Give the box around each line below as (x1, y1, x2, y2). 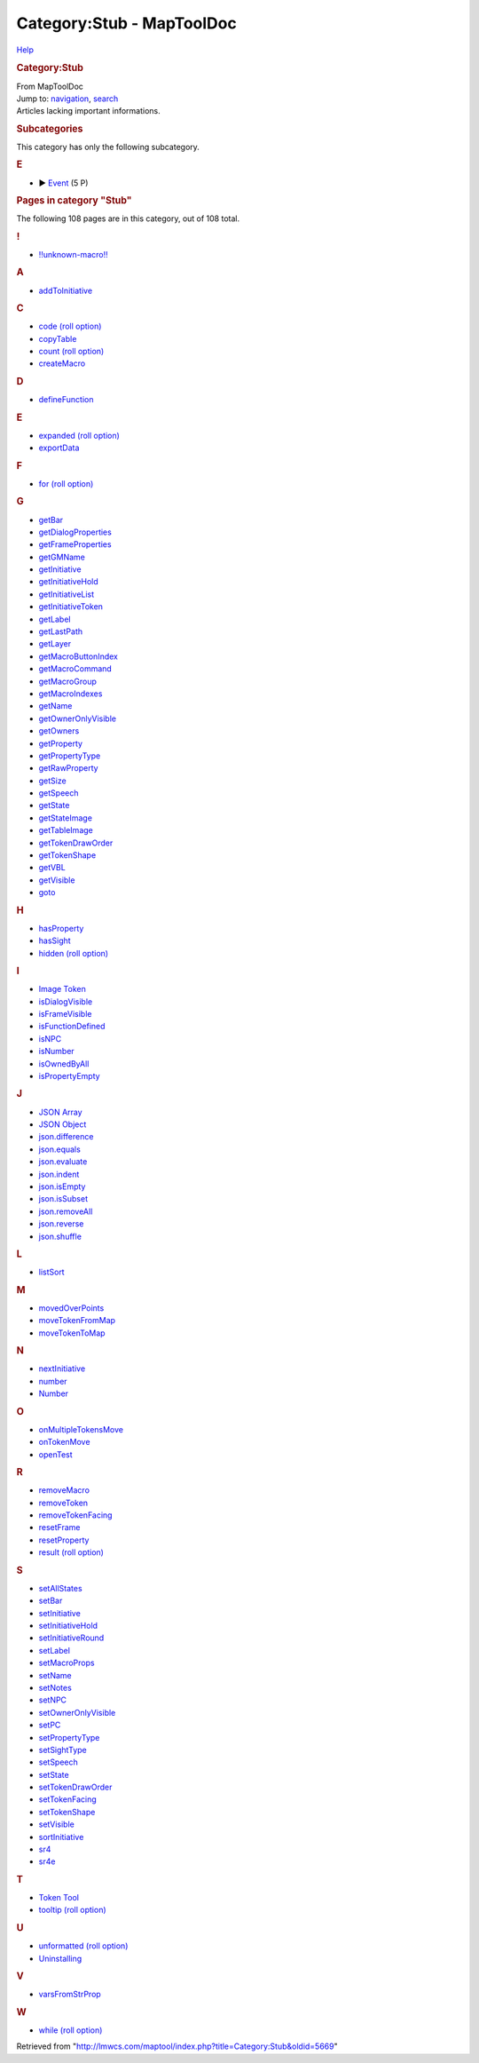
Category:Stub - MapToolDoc (16, 13, 237, 33)
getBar (38, 514, 64, 525)
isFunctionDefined (38, 1021, 106, 1032)
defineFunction (38, 394, 94, 405)
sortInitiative (38, 1831, 84, 1842)
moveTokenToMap (38, 1328, 106, 1338)
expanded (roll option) (38, 430, 120, 440)
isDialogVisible (38, 996, 93, 1007)
